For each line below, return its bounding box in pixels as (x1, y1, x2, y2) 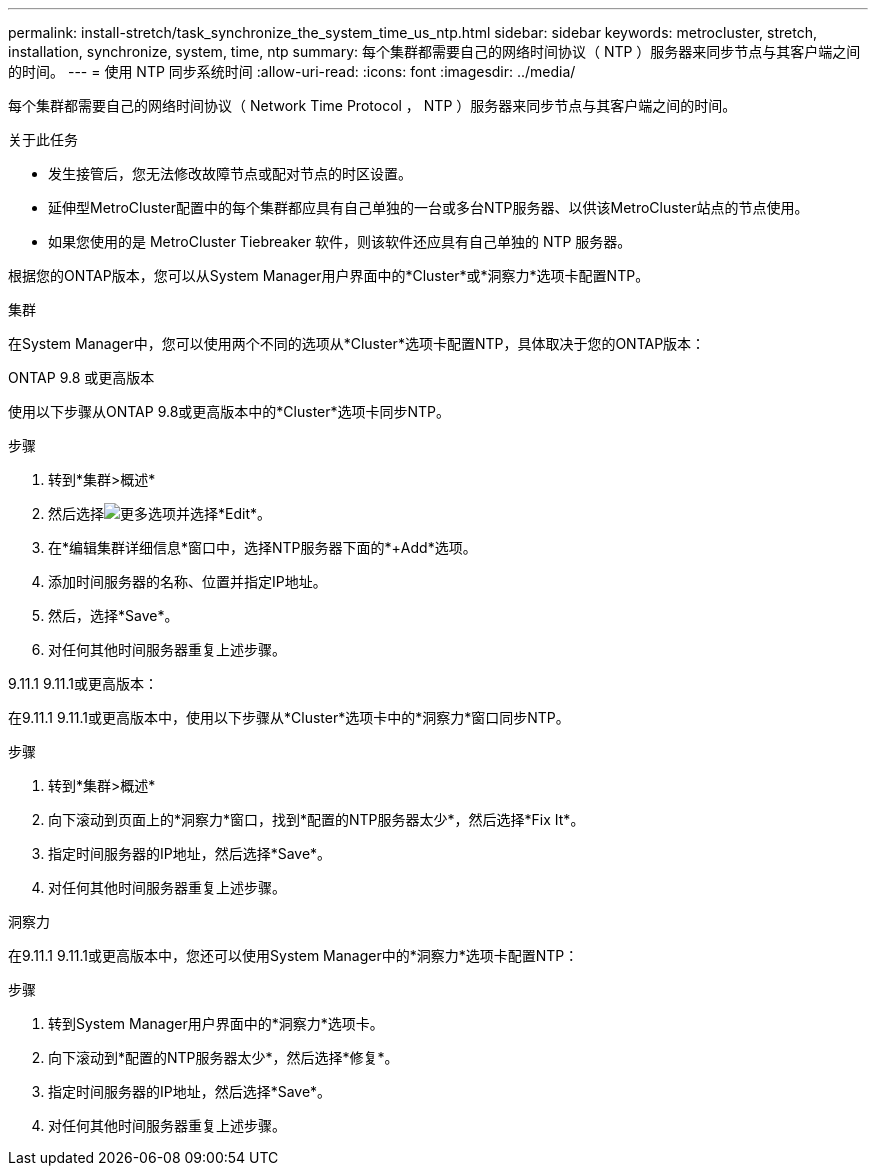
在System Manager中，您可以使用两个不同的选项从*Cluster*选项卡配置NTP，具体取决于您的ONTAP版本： (8, 335, 706, 352)
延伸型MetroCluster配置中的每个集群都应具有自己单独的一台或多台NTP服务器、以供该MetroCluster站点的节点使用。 (48, 199, 809, 216)
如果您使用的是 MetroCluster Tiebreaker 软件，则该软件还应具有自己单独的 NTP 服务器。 (48, 233, 632, 250)
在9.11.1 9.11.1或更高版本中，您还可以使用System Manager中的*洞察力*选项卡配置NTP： (8, 947, 579, 964)
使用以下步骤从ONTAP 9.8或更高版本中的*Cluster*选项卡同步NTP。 (8, 403, 451, 420)
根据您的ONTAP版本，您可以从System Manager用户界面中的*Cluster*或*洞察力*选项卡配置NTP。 (8, 267, 650, 284)
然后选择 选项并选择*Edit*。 (48, 505, 271, 522)
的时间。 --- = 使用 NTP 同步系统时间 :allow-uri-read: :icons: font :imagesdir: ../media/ (8, 63, 576, 80)
